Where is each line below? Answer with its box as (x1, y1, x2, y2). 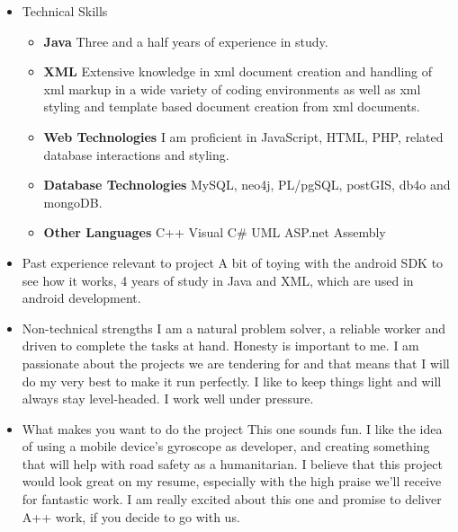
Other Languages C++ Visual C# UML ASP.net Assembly (43, 223, 386, 242)
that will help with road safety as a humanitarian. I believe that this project (22, 454, 443, 473)
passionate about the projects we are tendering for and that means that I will (22, 353, 450, 372)
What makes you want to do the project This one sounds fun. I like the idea (22, 419, 443, 438)
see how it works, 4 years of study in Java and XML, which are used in (22, 270, 414, 289)
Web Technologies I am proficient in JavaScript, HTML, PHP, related (43, 127, 444, 146)
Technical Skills (22, 2, 108, 20)
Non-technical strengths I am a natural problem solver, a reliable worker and (22, 318, 446, 337)
